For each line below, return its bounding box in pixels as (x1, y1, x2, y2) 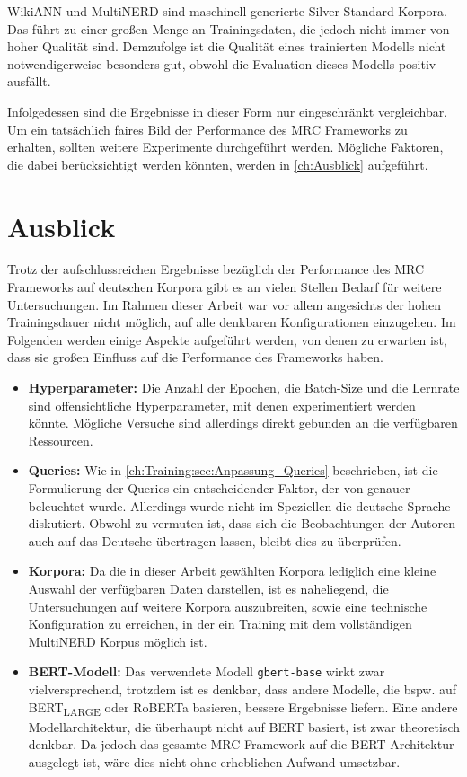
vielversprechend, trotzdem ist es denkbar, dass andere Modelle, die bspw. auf (28, 680, 457, 698)
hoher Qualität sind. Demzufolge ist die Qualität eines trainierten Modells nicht (7, 37, 446, 56)
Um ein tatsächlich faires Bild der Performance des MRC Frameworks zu (7, 119, 408, 138)
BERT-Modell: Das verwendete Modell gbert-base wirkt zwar (28, 662, 385, 681)
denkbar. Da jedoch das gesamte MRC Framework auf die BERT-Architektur (28, 735, 454, 754)
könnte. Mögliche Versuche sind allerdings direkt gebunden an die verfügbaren (28, 413, 458, 432)
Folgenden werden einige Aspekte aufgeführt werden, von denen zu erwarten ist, (7, 330, 447, 349)
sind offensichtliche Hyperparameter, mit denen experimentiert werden (28, 395, 416, 414)
